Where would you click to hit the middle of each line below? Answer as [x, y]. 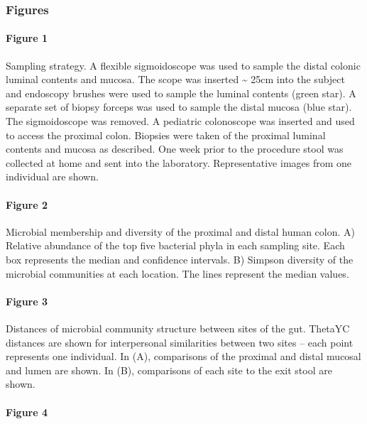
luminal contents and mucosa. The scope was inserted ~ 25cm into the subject [176, 79]
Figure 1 [27, 38]
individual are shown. [52, 176]
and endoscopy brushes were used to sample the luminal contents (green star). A [181, 93]
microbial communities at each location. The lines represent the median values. [177, 273]
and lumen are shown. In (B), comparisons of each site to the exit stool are [169, 370]
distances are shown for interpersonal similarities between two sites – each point [180, 342]
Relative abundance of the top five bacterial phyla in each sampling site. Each [175, 245]
